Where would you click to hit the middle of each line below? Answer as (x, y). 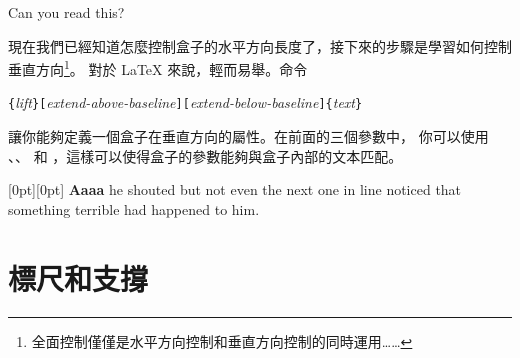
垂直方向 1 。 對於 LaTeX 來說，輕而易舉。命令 (158, 67)
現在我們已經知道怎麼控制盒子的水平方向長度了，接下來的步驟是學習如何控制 (260, 45)
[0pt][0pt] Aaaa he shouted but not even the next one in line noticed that (235, 189)
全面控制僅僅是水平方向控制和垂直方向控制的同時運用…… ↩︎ (222, 340)
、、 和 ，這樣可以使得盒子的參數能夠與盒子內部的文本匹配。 (205, 155)
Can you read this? (66, 12)
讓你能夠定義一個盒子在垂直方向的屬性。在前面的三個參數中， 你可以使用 (248, 136)
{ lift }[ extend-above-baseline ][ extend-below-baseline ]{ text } (185, 102)
